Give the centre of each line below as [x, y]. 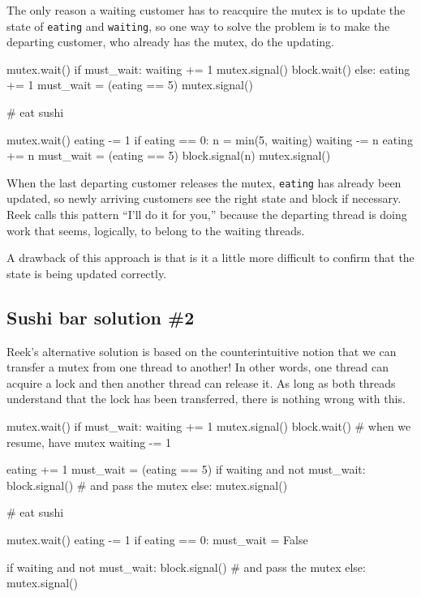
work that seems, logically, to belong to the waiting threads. [156, 230]
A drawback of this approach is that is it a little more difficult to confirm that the [210, 258]
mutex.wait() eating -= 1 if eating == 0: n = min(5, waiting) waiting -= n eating [210, 139]
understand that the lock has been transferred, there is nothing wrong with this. [206, 399]
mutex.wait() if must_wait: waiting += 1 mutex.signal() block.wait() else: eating [208, 69]
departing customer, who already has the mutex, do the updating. [170, 42]
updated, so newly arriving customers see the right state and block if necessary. [204, 198]
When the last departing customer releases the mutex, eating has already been [204, 182]
